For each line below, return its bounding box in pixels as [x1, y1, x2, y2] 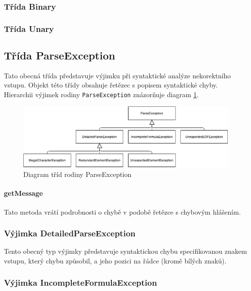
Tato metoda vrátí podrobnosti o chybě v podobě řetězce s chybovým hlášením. [4, 206, 241, 217]
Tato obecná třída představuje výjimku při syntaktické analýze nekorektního [4, 70, 231, 80]
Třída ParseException [4, 48, 115, 63]
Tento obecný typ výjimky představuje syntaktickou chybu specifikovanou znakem [4, 246, 247, 256]
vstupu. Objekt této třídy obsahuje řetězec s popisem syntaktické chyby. [4, 80, 218, 90]
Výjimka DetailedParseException [4, 227, 136, 239]
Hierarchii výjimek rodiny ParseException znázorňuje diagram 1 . [4, 89, 199, 100]
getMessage [4, 188, 43, 198]
